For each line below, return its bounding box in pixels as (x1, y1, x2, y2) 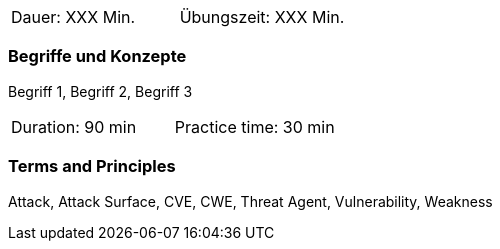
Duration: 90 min (11, 116, 137, 137)
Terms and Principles (8, 156, 176, 177)
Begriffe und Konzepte (8, 46, 187, 67)
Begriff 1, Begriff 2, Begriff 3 (8, 82, 193, 100)
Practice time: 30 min (174, 116, 335, 137)
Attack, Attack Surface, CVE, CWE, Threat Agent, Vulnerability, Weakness (8, 192, 493, 210)
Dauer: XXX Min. (11, 7, 136, 27)
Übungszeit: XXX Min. (179, 7, 345, 27)
